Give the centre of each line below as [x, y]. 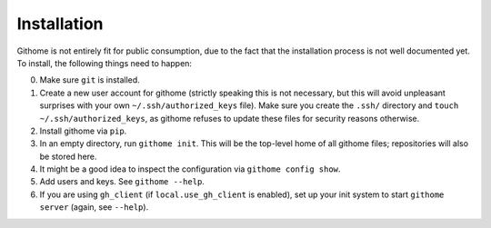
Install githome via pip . [83, 131]
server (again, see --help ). [94, 207]
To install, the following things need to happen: [105, 63]
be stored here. [68, 156]
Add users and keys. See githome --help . [122, 182]
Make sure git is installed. [90, 80]
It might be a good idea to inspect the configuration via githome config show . [190, 169]
